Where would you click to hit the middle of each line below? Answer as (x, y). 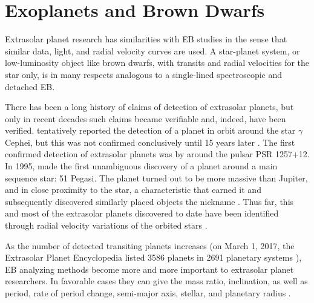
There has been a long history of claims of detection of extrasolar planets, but (149, 107)
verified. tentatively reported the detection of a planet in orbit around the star (150, 130)
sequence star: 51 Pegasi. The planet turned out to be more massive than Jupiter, (156, 178)
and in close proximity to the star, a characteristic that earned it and (133, 190)
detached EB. (30, 86)
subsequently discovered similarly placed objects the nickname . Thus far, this (149, 201)
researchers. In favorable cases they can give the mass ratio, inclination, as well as (156, 281)
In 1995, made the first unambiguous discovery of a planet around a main (141, 166)
